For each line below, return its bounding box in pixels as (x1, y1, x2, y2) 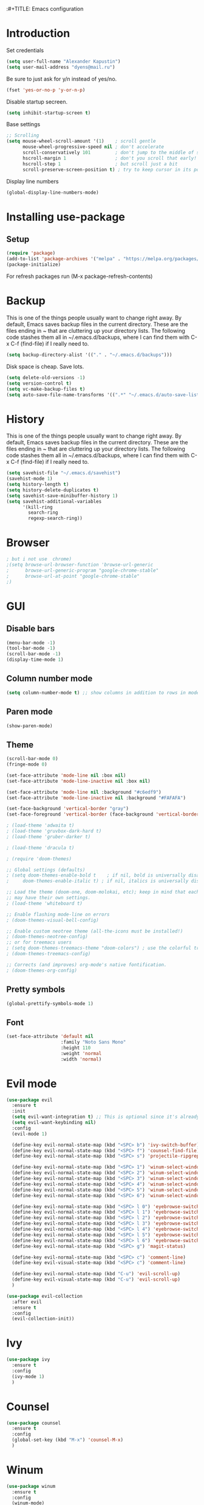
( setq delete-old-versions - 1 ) (6, 374, 86, 380)
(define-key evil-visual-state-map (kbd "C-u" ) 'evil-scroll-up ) (12, 1276, 181, 1283)
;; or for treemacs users (6, 939, 72, 945)
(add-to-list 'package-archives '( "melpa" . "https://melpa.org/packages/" (6, 256, 202, 262)
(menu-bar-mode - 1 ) (6, 639, 56, 646)
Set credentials (6, 46, 44, 54)
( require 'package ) (6, 250, 56, 257)
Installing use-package (6, 210, 126, 224)
